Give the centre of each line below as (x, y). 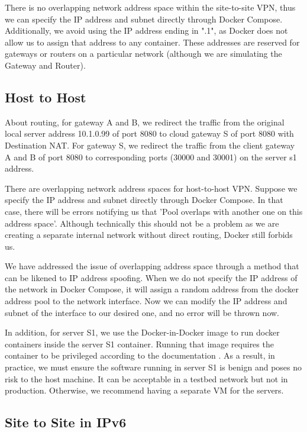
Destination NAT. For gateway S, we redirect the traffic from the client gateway (150, 145)
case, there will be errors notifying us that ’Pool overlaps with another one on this (154, 211)
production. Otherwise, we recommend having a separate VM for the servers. (144, 390)
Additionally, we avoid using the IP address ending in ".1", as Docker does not (146, 30)
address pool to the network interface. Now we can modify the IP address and (146, 301)
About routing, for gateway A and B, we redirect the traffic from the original (145, 122)
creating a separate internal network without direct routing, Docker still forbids (149, 235)
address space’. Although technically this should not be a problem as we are (142, 223)
